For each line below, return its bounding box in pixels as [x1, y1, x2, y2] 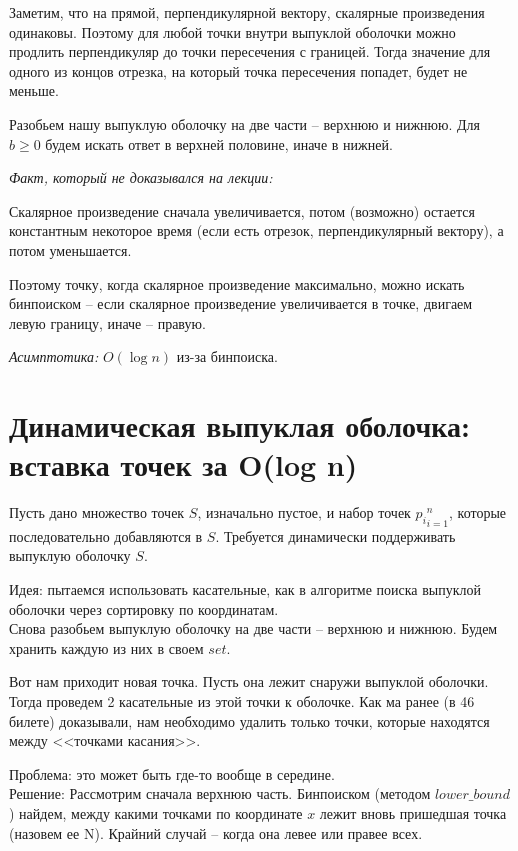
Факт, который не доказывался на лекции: [9, 167, 273, 188]
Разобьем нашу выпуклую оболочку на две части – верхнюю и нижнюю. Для [9, 113, 480, 134]
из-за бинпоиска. [176, 346, 278, 367]
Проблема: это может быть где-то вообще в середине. [9, 763, 335, 784]
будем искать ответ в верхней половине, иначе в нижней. [45, 133, 393, 154]
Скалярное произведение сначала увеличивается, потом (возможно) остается [9, 200, 475, 221]
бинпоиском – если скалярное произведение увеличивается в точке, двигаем [9, 293, 473, 314]
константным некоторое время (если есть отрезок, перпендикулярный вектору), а [9, 220, 504, 241]
